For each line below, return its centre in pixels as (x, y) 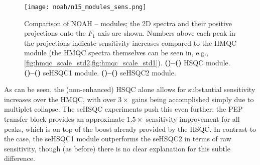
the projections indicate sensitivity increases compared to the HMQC (131, 43)
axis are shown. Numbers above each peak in (166, 33)
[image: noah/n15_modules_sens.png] (85, 7)
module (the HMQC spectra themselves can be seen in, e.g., (116, 53)
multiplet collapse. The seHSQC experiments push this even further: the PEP (123, 109)
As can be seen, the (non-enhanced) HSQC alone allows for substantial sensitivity (130, 89)
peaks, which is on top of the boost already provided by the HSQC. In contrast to (130, 129)
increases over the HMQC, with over (60, 99)
